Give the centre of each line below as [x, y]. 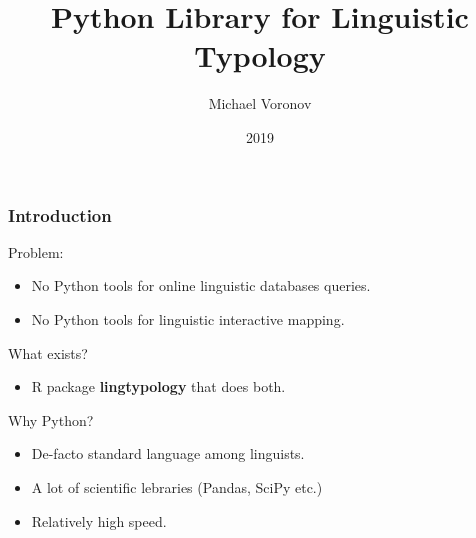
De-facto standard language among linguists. [168, 453]
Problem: [36, 251]
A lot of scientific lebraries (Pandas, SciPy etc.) [177, 486]
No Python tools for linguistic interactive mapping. [188, 318]
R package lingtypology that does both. [158, 386]
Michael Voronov [260, 103]
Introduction [60, 214]
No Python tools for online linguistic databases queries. [201, 285]
